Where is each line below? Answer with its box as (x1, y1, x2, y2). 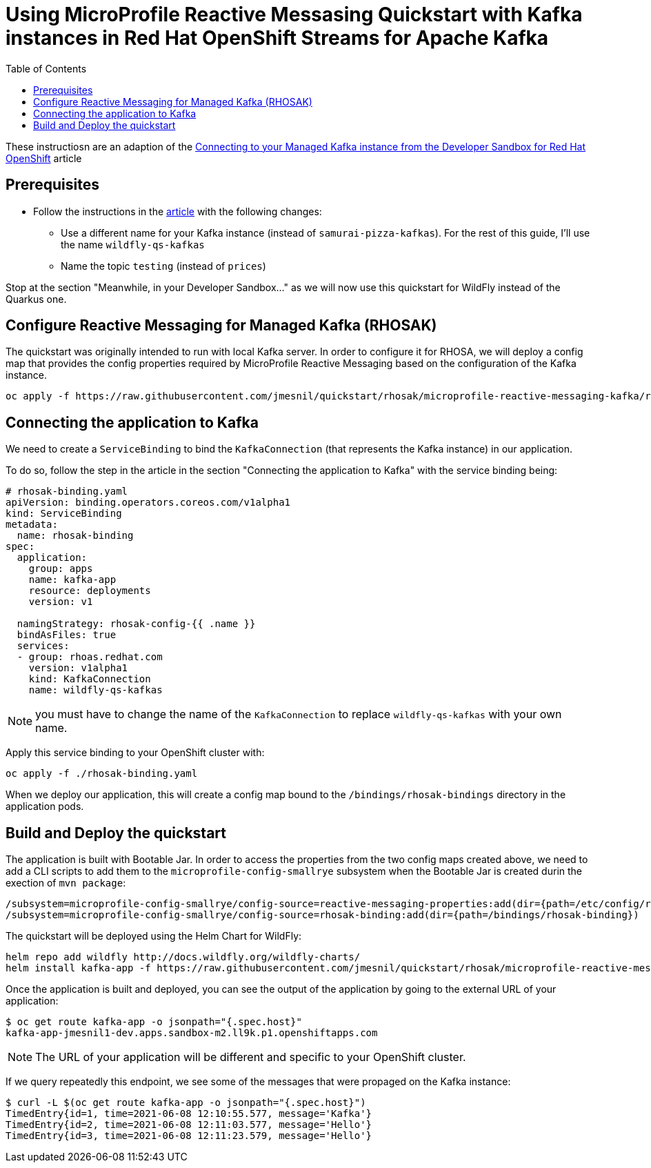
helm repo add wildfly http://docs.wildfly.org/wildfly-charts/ (6, 951, 361, 963)
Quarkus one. (6, 293, 67, 305)
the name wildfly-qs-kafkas (61, 238, 205, 250)
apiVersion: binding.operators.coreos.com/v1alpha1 (6, 497, 291, 508)
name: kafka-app (28, 574, 117, 586)
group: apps (28, 563, 93, 575)
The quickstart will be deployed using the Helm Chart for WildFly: (6, 930, 302, 942)
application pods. (6, 800, 84, 813)
